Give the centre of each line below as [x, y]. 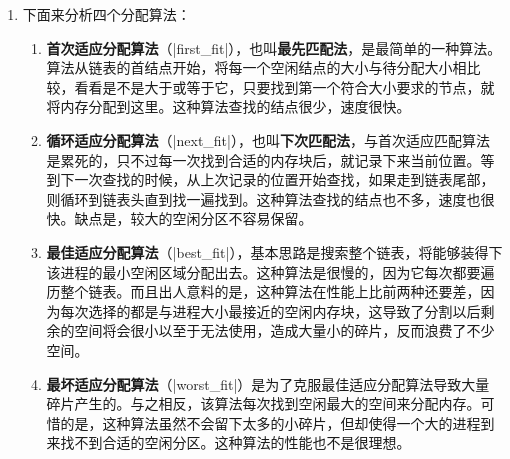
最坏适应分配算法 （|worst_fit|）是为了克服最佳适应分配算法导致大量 [268, 383]
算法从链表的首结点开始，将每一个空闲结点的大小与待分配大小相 [256, 67]
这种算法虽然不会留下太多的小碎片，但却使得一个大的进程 [291, 422]
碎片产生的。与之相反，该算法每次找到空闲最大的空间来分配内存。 [263, 403]
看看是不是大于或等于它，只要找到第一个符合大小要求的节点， [277, 86]
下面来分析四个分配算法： [106, 14]
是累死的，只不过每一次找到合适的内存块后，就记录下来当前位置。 [263, 159]
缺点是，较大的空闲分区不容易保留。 [193, 218]
